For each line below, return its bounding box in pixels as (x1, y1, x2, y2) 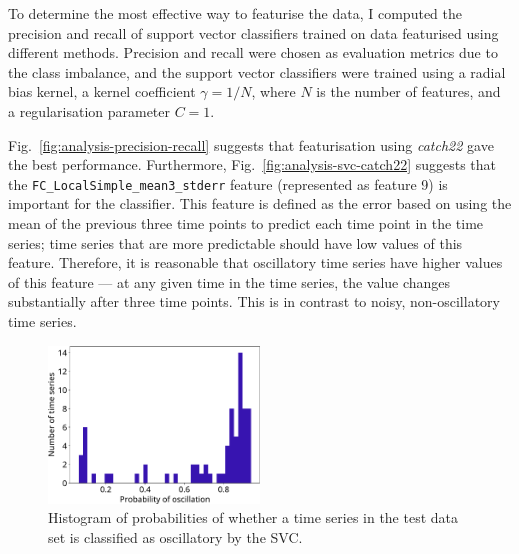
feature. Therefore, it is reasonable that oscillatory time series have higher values (8, 252, 503, 273)
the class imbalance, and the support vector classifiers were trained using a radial (8, 61, 506, 82)
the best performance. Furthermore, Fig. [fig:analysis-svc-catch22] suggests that (8, 154, 497, 175)
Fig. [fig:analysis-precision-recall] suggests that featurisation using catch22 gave (8, 134, 494, 155)
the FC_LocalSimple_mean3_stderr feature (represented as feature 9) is (8, 173, 448, 194)
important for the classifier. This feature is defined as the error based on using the (8, 193, 512, 214)
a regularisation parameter (8, 100, 171, 121)
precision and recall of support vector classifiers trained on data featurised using (8, 22, 499, 43)
